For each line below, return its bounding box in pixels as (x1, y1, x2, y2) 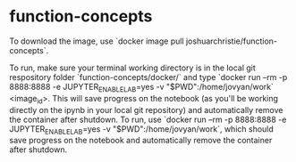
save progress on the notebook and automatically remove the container (9, 135, 273, 146)
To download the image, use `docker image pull (9, 36, 185, 46)
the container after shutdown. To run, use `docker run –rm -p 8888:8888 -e (9, 114, 287, 125)
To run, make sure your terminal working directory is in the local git (9, 62, 257, 73)
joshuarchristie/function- (185, 36, 278, 46)
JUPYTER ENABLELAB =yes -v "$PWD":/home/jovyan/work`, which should (9, 123, 275, 136)
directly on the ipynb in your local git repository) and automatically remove (9, 104, 283, 115)
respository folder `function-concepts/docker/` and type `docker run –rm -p (9, 71, 288, 82)
